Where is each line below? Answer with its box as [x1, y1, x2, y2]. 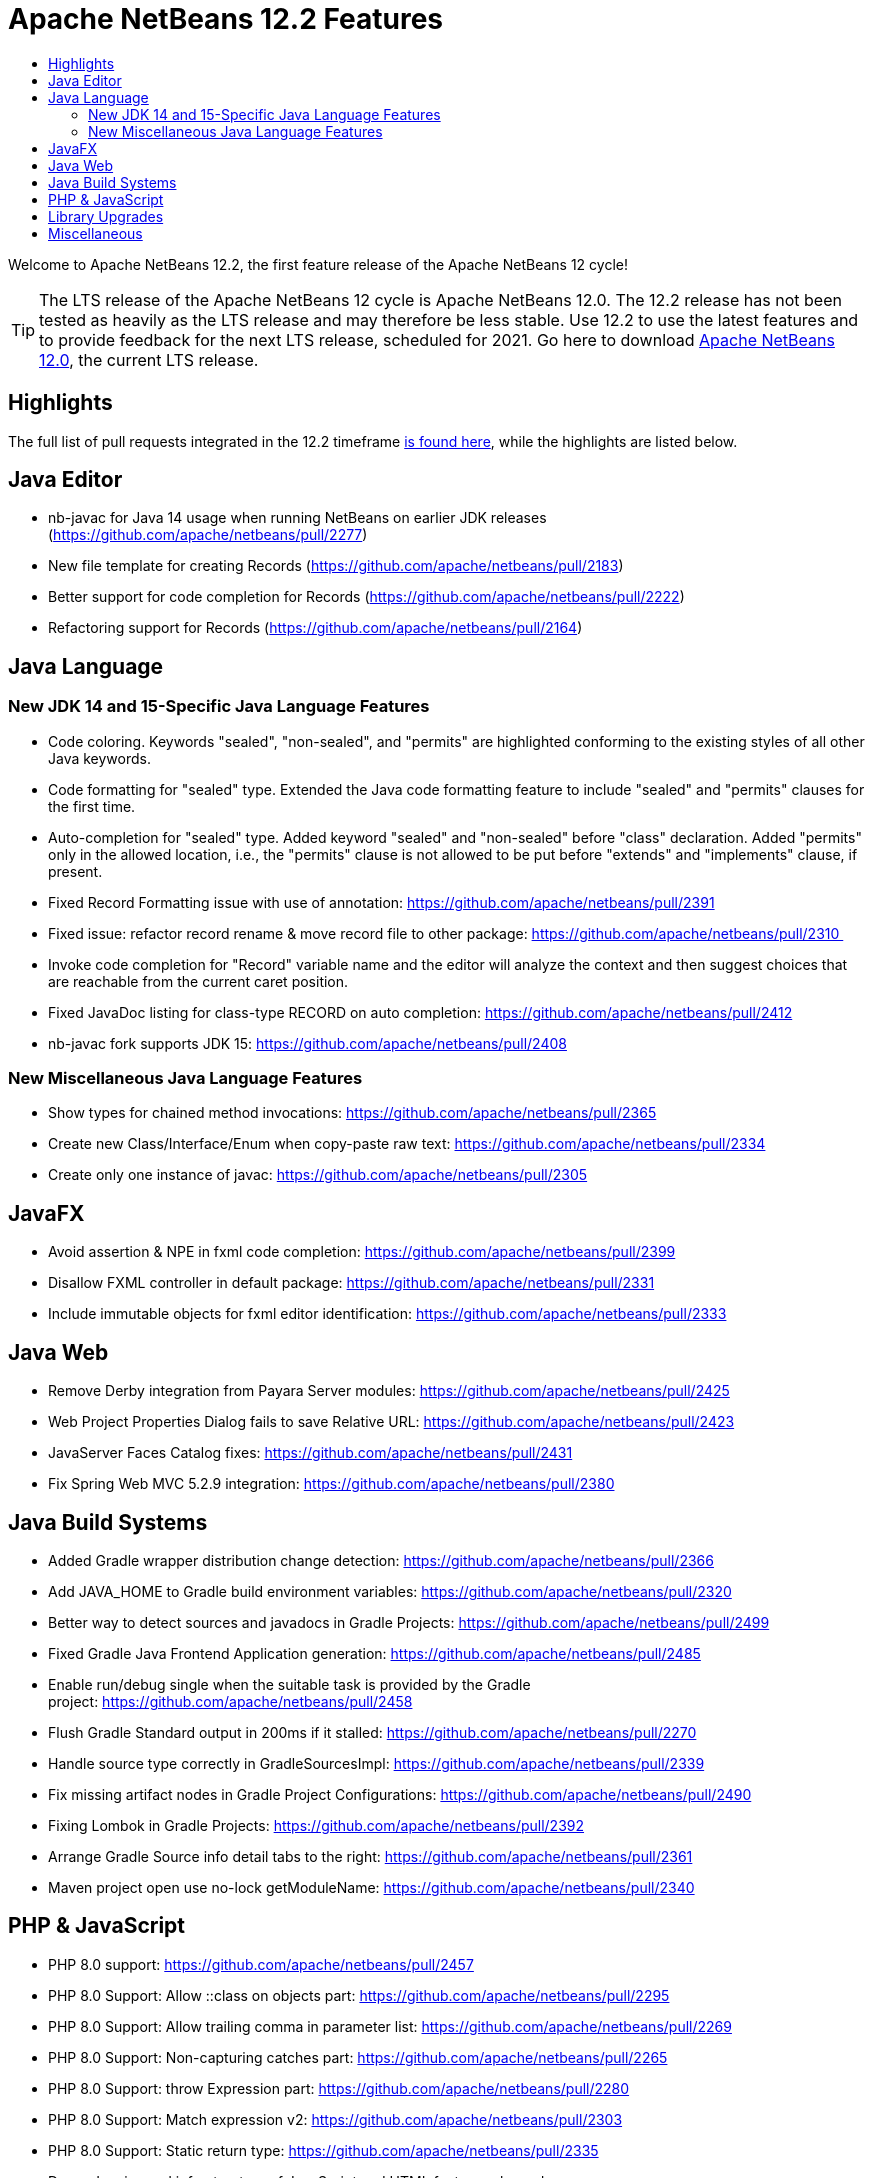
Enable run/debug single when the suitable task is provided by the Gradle [48, 1675, 531, 1693]
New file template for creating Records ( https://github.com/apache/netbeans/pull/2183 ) [48, 557, 624, 575]
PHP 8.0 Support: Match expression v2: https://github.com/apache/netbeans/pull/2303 [48, 2110, 623, 2128]
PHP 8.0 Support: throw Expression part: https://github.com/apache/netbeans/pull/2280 [48, 2079, 630, 2097]
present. [48, 862, 103, 880]
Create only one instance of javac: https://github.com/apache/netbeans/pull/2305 [48, 1166, 588, 1184]
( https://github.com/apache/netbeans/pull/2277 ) [48, 526, 368, 544]
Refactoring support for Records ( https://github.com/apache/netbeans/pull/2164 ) [48, 619, 583, 637]
